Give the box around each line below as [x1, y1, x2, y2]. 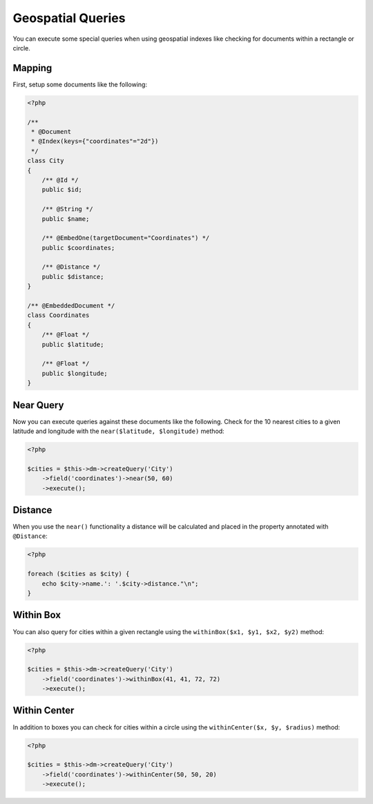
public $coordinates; [41, 244, 115, 251]
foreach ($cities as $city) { [27, 570, 130, 578]
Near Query [12, 399, 64, 411]
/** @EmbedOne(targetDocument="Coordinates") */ [41, 234, 210, 242]
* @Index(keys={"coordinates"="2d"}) [31, 137, 159, 145]
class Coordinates [27, 312, 90, 319]
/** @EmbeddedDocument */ [27, 302, 115, 310]
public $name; [41, 215, 90, 222]
